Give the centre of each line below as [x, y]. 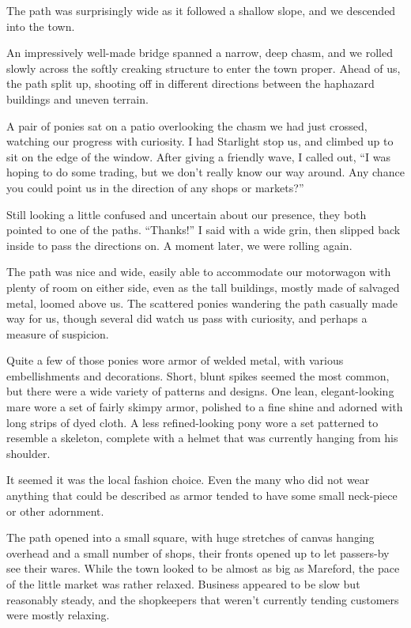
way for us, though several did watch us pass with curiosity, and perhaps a [187, 318]
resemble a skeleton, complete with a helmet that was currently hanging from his [202, 438]
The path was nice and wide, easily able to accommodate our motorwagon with [199, 272]
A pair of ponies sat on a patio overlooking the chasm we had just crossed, [187, 125]
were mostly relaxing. [58, 615]
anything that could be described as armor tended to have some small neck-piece [202, 496]
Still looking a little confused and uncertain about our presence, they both [187, 214]
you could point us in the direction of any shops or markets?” [155, 187]
